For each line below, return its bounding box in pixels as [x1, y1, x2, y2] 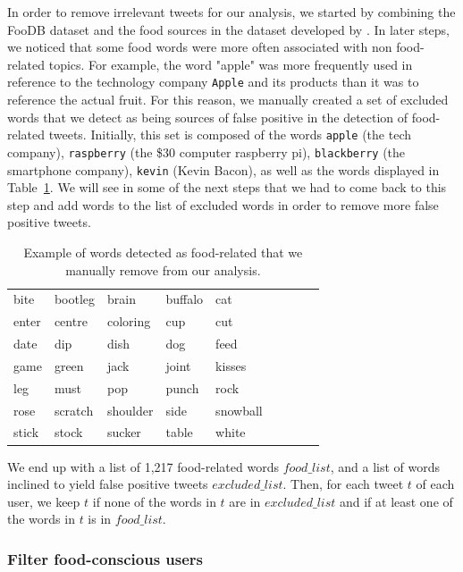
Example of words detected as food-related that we [23, 242, 303, 261]
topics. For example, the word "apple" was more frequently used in [48, 55, 413, 73]
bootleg [54, 290, 96, 308]
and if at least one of [339, 492, 453, 510]
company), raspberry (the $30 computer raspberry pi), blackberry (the [7, 142, 406, 161]
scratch [54, 400, 94, 419]
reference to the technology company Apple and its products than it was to [7, 72, 419, 91]
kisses [215, 356, 247, 374]
